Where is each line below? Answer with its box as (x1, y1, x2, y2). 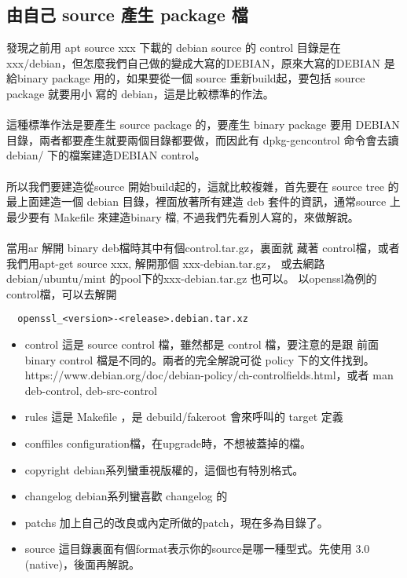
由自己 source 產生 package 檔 (6, 2, 248, 27)
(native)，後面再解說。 (24, 555, 141, 572)
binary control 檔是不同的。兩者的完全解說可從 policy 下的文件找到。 (24, 351, 375, 368)
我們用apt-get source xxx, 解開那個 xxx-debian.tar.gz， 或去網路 (6, 254, 325, 271)
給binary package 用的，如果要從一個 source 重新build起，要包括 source (6, 70, 365, 86)
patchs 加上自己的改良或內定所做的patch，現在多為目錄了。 (24, 514, 328, 530)
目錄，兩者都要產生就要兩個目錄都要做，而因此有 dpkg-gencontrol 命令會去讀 (6, 131, 399, 148)
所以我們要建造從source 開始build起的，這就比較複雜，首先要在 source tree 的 (6, 177, 399, 194)
